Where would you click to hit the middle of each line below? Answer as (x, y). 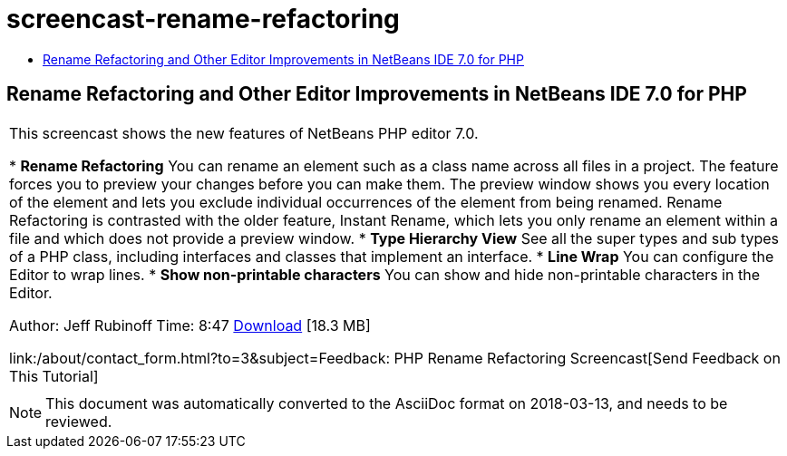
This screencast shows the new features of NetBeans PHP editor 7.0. (244, 133)
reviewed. (79, 421)
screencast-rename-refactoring (203, 19)
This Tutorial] (54, 376)
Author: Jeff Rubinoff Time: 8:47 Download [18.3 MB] (190, 325)
